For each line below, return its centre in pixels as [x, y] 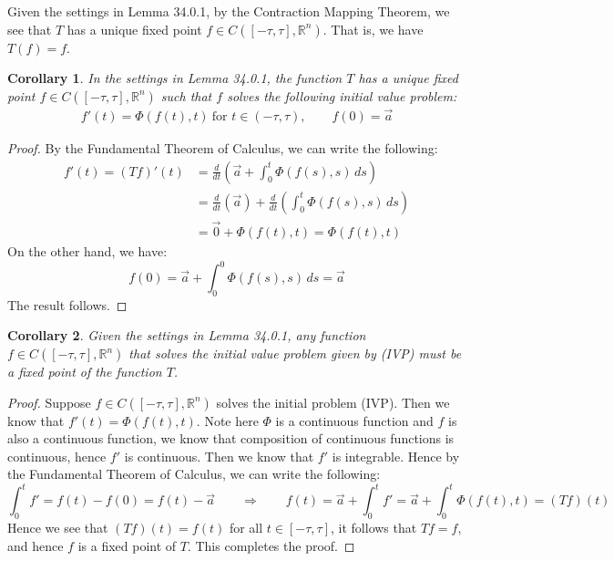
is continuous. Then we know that [219, 456]
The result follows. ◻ [67, 304]
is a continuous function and [354, 420]
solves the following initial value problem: [342, 95]
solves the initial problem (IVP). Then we [333, 402]
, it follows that [374, 528]
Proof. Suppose [49, 402]
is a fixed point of [127, 545]
